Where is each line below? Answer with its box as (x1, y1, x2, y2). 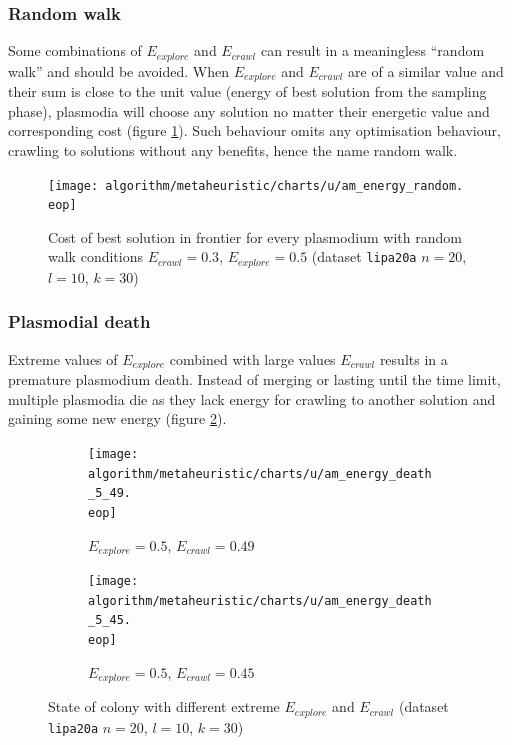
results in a (379, 348, 448, 369)
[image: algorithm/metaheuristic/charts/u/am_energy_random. (48, 178, 464, 193)
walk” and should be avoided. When (8, 60, 229, 81)
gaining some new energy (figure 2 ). (8, 408, 227, 429)
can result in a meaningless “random (260, 40, 485, 61)
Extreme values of (8, 348, 118, 369)
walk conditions (48, 246, 143, 267)
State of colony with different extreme (48, 696, 280, 717)
